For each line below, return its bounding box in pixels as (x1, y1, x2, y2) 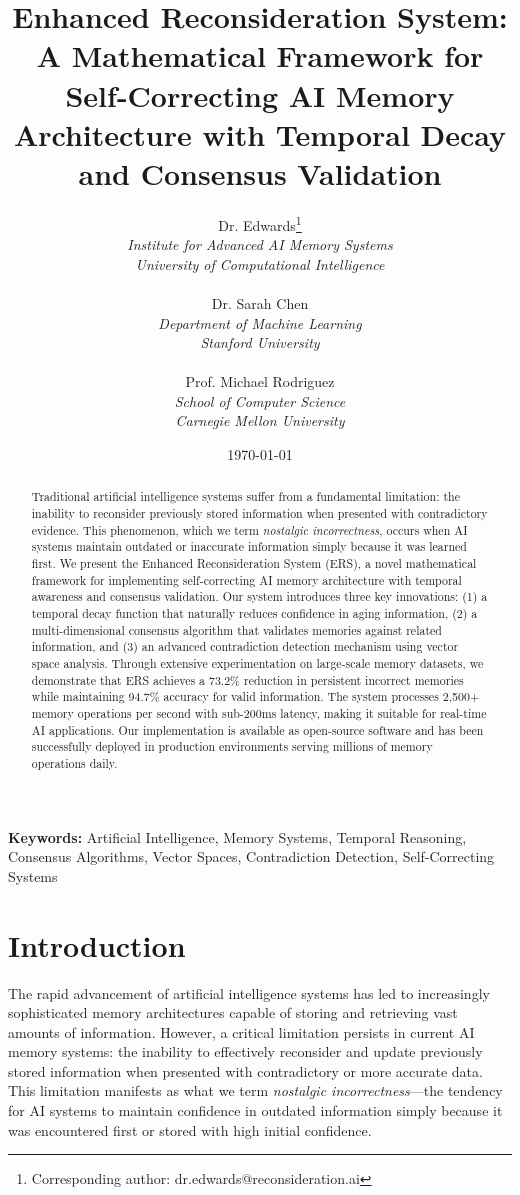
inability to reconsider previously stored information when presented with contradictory (31, 505, 488, 522)
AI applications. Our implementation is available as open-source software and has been (31, 721, 484, 738)
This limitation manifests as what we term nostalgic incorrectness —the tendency (8, 1080, 503, 1101)
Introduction (8, 924, 186, 965)
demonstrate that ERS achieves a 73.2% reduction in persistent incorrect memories (31, 671, 464, 688)
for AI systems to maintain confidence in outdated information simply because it (8, 1100, 503, 1121)
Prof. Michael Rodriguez (185, 371, 335, 392)
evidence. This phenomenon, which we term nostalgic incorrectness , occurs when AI (31, 521, 468, 538)
